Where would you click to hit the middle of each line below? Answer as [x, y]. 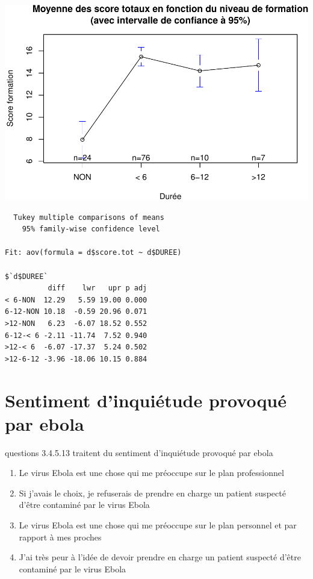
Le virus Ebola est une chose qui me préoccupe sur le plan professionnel [151, 473]
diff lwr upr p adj [98, 288]
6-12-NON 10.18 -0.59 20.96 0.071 [76, 312]
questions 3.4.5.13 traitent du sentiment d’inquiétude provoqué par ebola [139, 452]
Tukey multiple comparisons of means [89, 217]
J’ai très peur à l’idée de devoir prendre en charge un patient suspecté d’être [160, 557]
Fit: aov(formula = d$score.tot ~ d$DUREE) [93, 253]
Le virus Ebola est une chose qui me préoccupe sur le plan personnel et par [158, 525]
